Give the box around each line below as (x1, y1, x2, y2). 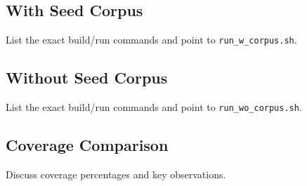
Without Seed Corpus (6, 67, 168, 88)
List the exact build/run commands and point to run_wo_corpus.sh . (6, 100, 302, 114)
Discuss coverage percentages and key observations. (6, 166, 226, 181)
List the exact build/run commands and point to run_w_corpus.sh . (6, 32, 297, 47)
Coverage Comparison (6, 134, 169, 156)
